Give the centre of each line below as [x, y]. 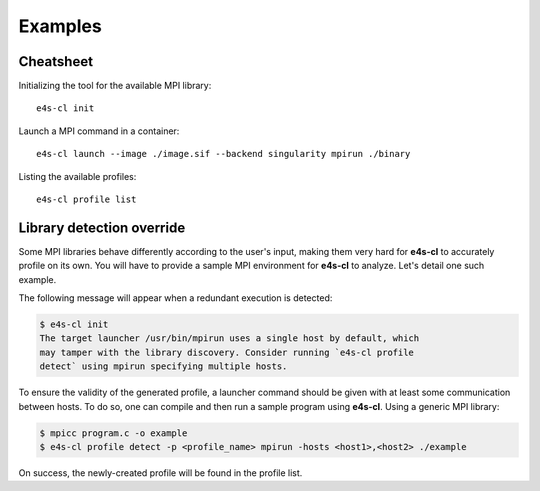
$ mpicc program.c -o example [113, 433]
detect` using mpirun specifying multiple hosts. [163, 366]
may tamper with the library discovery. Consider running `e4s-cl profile [227, 352]
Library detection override [102, 227]
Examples [60, 26]
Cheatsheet [56, 61]
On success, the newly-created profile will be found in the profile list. [160, 472]
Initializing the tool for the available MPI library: [115, 86]
